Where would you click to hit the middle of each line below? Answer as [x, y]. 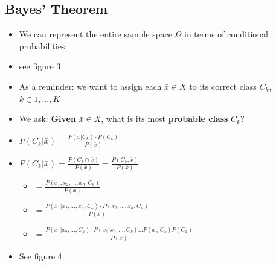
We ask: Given [47, 119]
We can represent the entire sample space [95, 34]
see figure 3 [40, 66]
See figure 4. [42, 255]
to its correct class [223, 86]
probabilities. [43, 46]
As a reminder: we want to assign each [90, 86]
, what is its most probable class [165, 119]
